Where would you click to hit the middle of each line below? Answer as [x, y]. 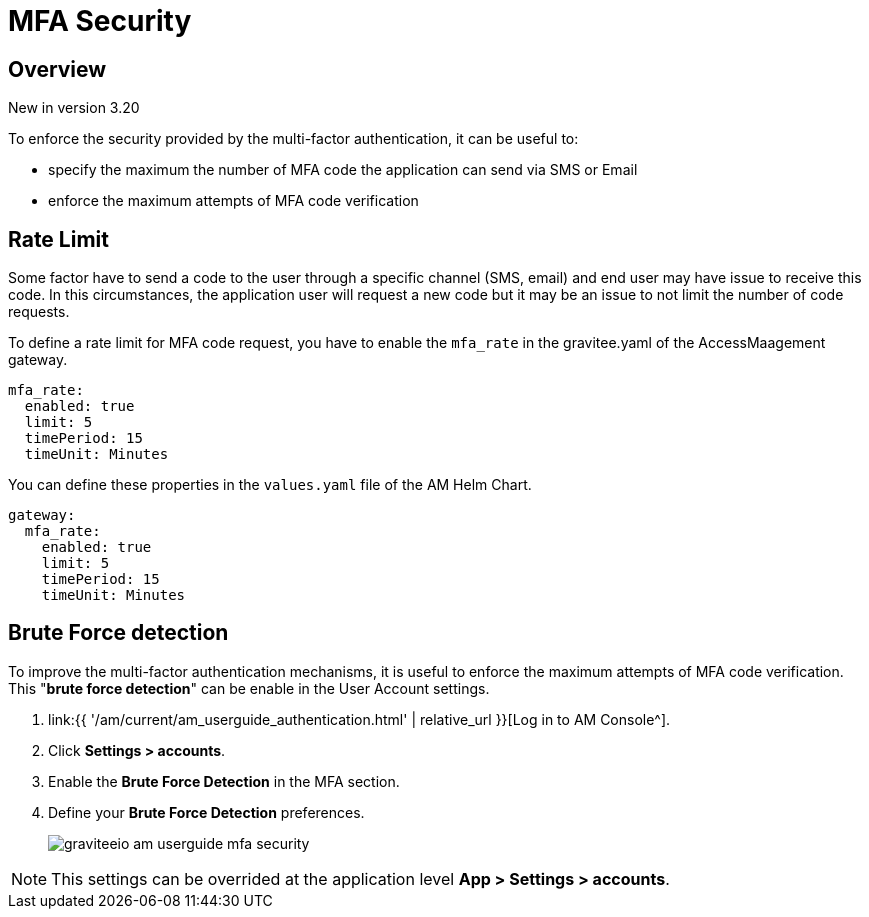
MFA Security [100, 21]
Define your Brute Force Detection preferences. [206, 812]
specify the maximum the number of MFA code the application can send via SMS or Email [343, 170]
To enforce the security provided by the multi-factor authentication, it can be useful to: [293, 139]
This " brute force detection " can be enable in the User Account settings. [249, 688]
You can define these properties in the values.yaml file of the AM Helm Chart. [270, 485]
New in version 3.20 [74, 108]
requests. [39, 312]
